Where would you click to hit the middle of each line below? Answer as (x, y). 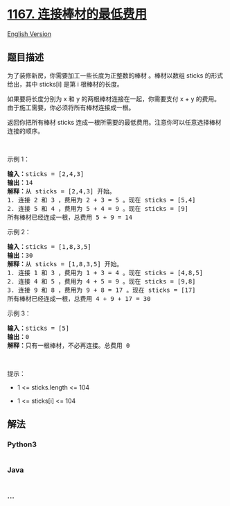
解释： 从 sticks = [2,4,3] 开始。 (61, 191)
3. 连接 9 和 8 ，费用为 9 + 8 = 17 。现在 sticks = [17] (101, 290)
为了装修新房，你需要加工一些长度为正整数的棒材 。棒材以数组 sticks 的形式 (115, 75)
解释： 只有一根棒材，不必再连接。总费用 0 (69, 345)
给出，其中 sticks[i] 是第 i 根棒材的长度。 (65, 84)
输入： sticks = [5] (38, 328)
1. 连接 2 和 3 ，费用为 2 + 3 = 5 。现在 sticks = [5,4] (101, 200)
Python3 (22, 444)
